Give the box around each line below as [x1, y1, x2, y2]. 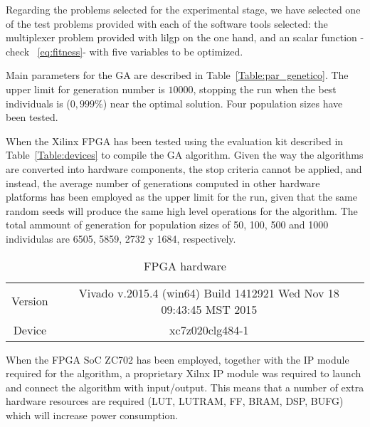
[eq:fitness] [37, 43, 83, 58]
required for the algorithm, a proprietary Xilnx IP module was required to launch [6, 366, 361, 381]
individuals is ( [6, 95, 70, 110]
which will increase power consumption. [6, 407, 179, 422]
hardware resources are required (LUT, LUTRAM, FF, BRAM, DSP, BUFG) [6, 394, 344, 408]
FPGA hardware [144, 257, 226, 274]
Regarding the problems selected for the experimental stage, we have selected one [6, 2, 361, 16]
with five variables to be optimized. [89, 43, 243, 58]
